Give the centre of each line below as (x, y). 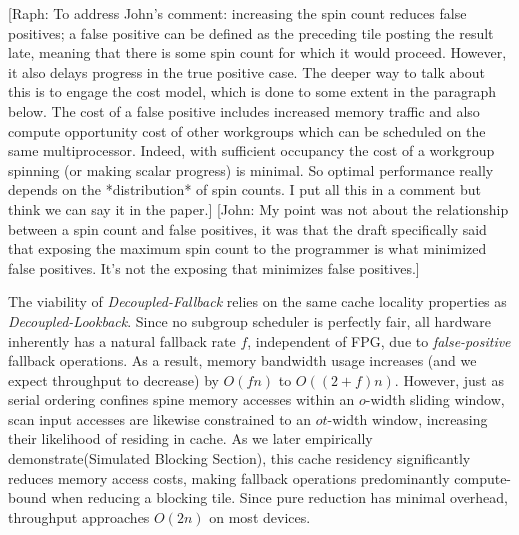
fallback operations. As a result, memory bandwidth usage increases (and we (242, 360)
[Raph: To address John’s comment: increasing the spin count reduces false (237, 13)
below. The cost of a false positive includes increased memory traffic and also (244, 110)
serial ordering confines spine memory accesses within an (181, 399)
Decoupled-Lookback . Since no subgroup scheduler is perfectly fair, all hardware (249, 320)
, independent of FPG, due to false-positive (379, 340)
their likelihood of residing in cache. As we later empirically (190, 438)
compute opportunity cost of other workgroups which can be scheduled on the (247, 130)
